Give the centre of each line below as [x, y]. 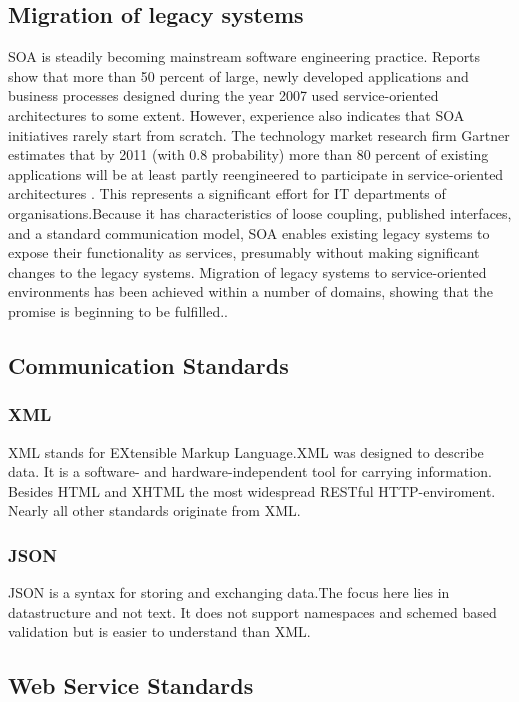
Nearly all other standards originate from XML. [154, 510]
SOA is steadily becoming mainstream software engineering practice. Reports [244, 56]
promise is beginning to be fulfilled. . [118, 310]
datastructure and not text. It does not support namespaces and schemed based [252, 611]
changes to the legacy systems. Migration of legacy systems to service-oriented [247, 271]
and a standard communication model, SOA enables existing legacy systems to [249, 232]
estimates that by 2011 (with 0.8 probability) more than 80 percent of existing [248, 154]
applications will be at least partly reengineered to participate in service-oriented [256, 173]
